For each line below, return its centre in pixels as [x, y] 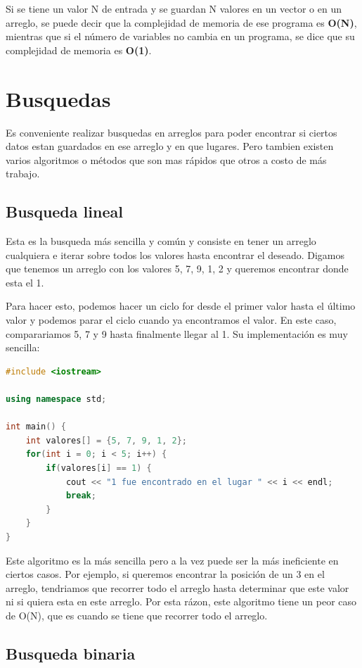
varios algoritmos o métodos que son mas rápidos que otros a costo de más [166, 159]
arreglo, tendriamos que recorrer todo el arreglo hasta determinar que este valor [177, 587]
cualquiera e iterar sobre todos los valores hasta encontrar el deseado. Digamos [175, 254]
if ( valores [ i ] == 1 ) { [99, 468]
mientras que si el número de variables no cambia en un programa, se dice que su [180, 36]
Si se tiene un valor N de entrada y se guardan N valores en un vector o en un [174, 8]
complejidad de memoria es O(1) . [79, 50]
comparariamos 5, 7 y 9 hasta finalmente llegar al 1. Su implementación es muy [177, 333]
